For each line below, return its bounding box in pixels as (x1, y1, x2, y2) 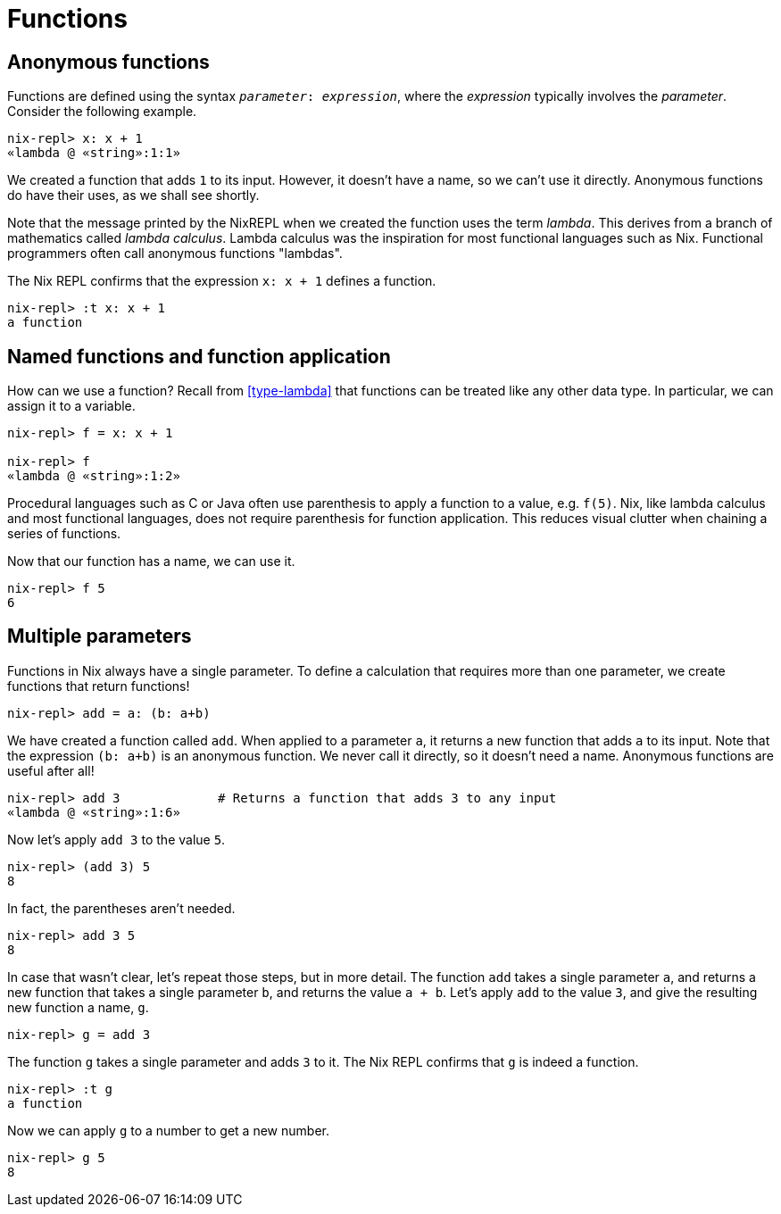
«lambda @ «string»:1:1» (7, 146, 180, 161)
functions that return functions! (7, 678, 190, 694)
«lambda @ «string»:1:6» (7, 804, 180, 819)
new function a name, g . (7, 999, 149, 1015)
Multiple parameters (7, 625, 192, 648)
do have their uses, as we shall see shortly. (7, 187, 260, 204)
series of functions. (7, 526, 121, 542)
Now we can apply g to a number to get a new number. (7, 1122, 329, 1138)
